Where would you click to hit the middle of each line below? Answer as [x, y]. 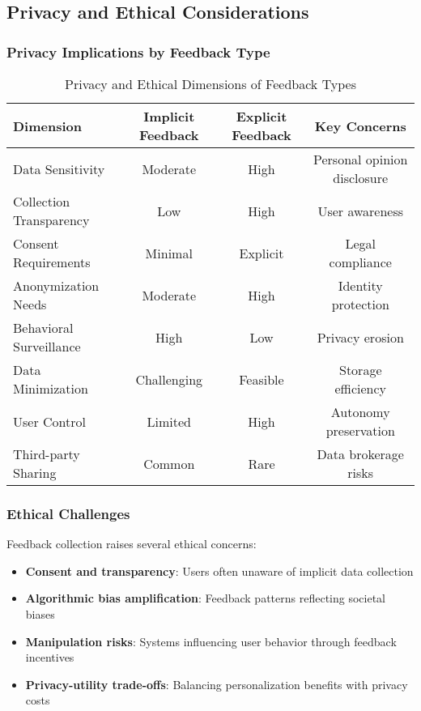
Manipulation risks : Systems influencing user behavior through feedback [211, 641]
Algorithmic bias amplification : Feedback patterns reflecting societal [205, 598]
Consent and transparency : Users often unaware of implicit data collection [219, 571]
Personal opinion [361, 159]
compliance [360, 262]
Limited [169, 421]
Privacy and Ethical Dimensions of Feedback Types [210, 84]
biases [40, 614]
